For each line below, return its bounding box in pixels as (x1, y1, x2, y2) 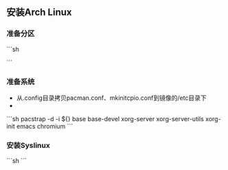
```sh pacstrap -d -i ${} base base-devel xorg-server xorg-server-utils (6, 114, 204, 123)
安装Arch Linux (6, 6, 73, 19)
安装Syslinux (6, 140, 51, 150)
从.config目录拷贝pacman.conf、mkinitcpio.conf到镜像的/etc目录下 (16, 94, 207, 102)
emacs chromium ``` (16, 122, 73, 130)
